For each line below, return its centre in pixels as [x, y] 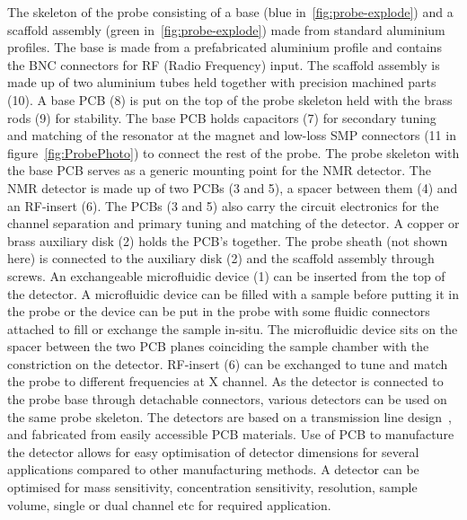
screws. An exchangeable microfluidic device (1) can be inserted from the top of [226, 275]
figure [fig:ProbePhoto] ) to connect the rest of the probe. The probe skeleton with [233, 152]
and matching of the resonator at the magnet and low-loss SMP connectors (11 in [232, 135]
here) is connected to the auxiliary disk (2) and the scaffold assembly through [221, 258]
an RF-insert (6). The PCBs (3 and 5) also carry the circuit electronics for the [223, 205]
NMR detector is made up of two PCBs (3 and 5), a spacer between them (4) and [233, 187]
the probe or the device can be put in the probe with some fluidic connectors [219, 311]
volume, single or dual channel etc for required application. [169, 504]
